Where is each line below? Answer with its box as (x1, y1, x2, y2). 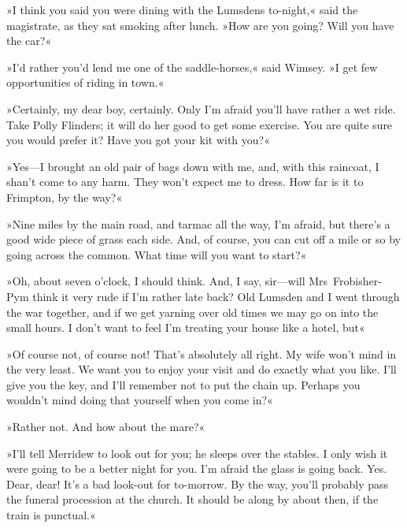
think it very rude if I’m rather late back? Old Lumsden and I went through (32, 288, 400, 304)
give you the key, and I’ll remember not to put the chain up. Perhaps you (6, 376, 361, 392)
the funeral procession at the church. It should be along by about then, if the (6, 491, 379, 508)
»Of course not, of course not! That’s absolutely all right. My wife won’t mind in (6, 345, 397, 362)
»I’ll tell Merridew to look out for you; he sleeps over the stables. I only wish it (6, 444, 388, 461)
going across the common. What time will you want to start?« (6, 246, 307, 262)
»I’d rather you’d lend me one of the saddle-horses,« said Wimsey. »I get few (6, 58, 378, 75)
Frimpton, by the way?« (6, 188, 123, 205)
